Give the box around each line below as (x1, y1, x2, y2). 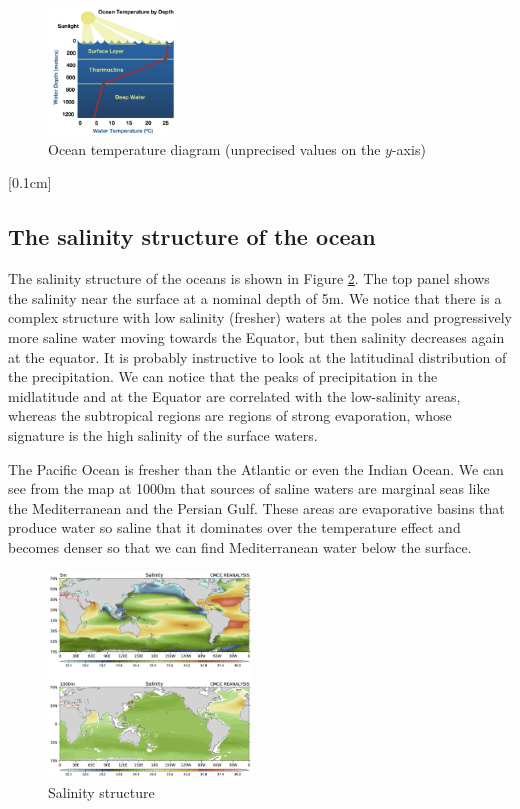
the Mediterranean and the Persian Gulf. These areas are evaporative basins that (8, 497, 505, 518)
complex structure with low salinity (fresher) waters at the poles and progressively (8, 307, 513, 328)
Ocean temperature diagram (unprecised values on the (48, 138, 381, 159)
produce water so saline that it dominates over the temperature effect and (8, 517, 461, 538)
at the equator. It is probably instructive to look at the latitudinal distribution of (8, 346, 507, 367)
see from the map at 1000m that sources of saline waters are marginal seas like (8, 478, 490, 499)
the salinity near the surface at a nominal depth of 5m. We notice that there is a (8, 287, 502, 308)
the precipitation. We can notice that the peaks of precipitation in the (8, 366, 438, 387)
